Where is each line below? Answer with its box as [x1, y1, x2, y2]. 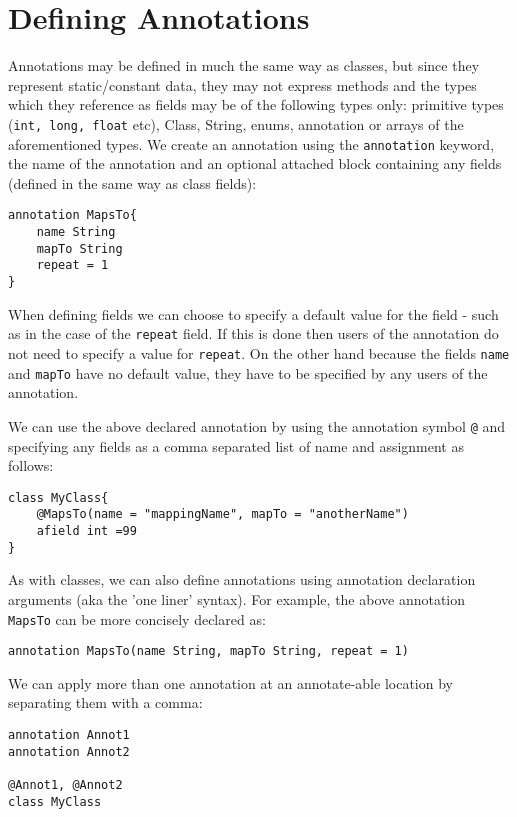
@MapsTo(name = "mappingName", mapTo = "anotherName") [36, 507, 409, 522]
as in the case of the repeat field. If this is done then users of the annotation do [8, 323, 499, 344]
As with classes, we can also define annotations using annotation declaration [8, 569, 476, 590]
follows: [8, 455, 54, 476]
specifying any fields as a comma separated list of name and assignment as [8, 435, 464, 456]
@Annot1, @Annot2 [8, 777, 123, 792]
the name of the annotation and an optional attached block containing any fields [8, 153, 502, 174]
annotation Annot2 [8, 744, 130, 759]
